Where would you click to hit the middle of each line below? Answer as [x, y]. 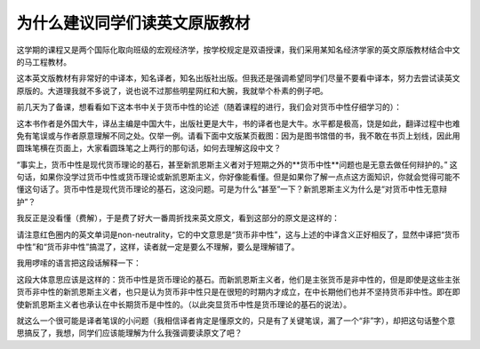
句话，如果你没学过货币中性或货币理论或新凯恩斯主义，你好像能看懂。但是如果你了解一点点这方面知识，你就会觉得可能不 [238, 177]
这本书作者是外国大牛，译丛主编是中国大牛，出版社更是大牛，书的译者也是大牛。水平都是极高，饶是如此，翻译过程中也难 [238, 123]
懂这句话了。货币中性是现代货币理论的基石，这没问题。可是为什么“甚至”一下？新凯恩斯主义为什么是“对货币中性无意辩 [232, 189]
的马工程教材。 [44, 61]
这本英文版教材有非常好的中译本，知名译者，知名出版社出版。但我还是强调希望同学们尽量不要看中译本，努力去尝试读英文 [238, 78]
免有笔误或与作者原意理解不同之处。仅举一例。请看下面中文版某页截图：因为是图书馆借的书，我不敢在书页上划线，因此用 [238, 135]
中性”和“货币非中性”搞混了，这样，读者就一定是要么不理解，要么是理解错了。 [158, 247]
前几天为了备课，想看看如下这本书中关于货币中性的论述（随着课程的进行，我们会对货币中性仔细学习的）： [209, 107]
